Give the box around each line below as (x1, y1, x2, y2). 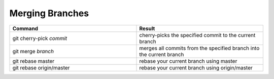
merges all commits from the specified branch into (139, 45, 260, 52)
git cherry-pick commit (12, 34, 67, 42)
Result (139, 25, 155, 32)
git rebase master (12, 57, 55, 64)
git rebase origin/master (12, 64, 70, 71)
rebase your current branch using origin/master (139, 64, 253, 71)
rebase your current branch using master (139, 57, 237, 64)
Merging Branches (9, 8, 89, 19)
